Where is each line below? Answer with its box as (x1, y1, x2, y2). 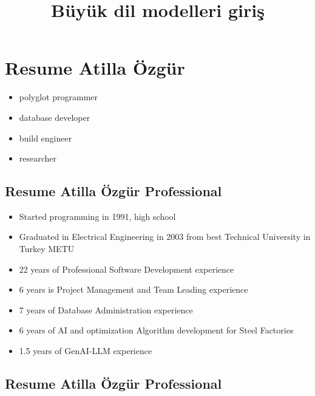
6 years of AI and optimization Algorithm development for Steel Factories (19, 324, 294, 336)
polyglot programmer (19, 90, 98, 103)
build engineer (19, 131, 72, 144)
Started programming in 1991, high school (19, 210, 176, 222)
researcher (19, 152, 57, 165)
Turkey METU (19, 242, 75, 255)
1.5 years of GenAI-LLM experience (19, 344, 152, 357)
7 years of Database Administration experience (19, 303, 193, 316)
